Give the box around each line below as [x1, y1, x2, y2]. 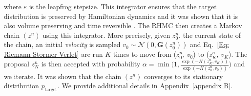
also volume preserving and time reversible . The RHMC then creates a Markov [4, 20, 242, 31]
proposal [4, 59, 29, 69]
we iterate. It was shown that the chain [4, 71, 122, 81]
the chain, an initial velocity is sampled [4, 39, 121, 49]
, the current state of [179, 30, 241, 40]
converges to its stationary [144, 71, 223, 81]
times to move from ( [113, 49, 177, 59]
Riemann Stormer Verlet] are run [4, 49, 103, 59]
